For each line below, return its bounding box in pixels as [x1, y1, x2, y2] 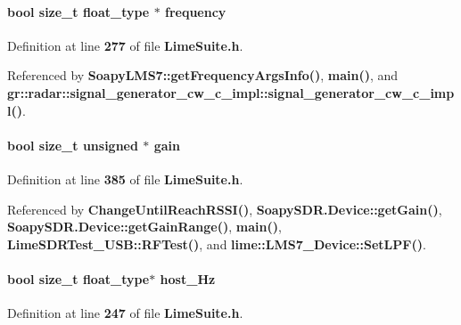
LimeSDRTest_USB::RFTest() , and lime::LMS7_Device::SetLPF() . [7, 234, 426, 253]
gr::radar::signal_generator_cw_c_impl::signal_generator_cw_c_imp [7, 83, 455, 102]
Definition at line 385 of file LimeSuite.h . [7, 169, 243, 188]
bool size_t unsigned [7, 135, 138, 154]
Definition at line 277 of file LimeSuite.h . [7, 36, 243, 54]
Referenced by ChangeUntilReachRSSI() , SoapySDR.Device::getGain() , [7, 199, 442, 218]
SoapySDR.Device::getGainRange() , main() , [7, 217, 282, 236]
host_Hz [160, 269, 216, 288]
